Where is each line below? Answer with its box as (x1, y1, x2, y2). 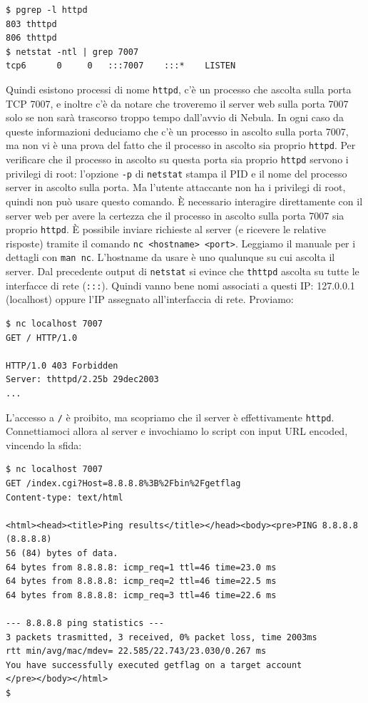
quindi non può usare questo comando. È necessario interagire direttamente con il (6, 193, 363, 208)
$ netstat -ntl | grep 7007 (6, 46, 139, 57)
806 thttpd (6, 33, 57, 43)
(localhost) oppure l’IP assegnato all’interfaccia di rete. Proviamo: (6, 292, 294, 307)
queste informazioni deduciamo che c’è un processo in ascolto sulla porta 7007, (6, 123, 349, 138)
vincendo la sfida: (6, 437, 82, 452)
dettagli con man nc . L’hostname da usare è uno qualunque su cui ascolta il (6, 250, 335, 265)
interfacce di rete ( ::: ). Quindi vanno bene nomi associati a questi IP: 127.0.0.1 (6, 277, 355, 292)
